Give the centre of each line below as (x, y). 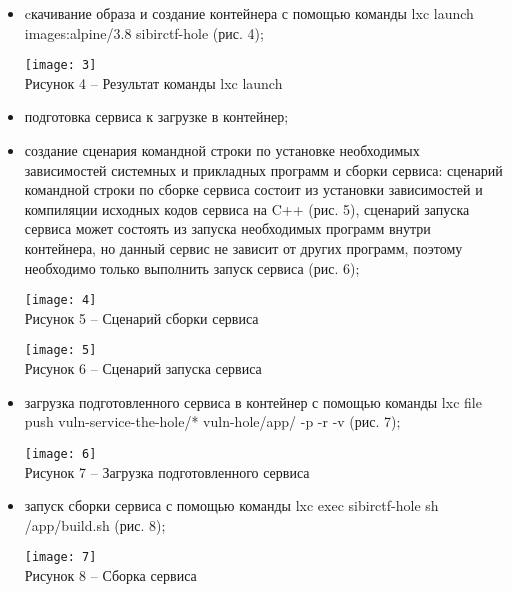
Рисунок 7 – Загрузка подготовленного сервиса (167, 471)
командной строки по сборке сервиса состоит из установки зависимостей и (253, 189)
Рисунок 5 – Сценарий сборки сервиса (141, 317)
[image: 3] (60, 65)
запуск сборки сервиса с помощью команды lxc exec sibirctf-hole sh (231, 505)
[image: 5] (60, 350)
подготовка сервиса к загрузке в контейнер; (156, 116)
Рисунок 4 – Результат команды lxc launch (153, 82)
